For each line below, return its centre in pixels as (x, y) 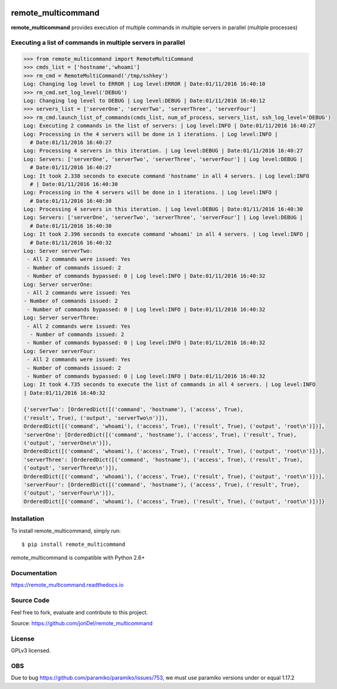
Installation (28, 519)
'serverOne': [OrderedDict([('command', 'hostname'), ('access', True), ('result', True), (160, 435)
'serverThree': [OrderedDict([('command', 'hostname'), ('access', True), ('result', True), (163, 460)
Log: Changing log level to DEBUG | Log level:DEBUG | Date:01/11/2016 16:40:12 (144, 101)
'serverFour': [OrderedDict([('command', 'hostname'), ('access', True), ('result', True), (162, 484)
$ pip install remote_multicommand (74, 544)
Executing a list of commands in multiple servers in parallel (98, 43)
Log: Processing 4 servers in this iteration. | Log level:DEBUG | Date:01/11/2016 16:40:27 (163, 151)
